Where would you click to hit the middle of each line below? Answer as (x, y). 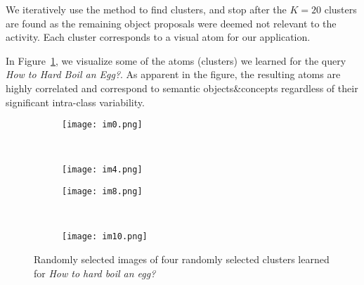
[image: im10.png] (105, 237)
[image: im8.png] (102, 192)
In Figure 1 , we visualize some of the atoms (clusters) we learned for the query (176, 60)
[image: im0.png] (102, 125)
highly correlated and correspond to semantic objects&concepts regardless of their (182, 88)
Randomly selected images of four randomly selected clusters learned (182, 259)
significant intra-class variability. (75, 102)
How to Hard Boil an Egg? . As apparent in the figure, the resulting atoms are (173, 74)
